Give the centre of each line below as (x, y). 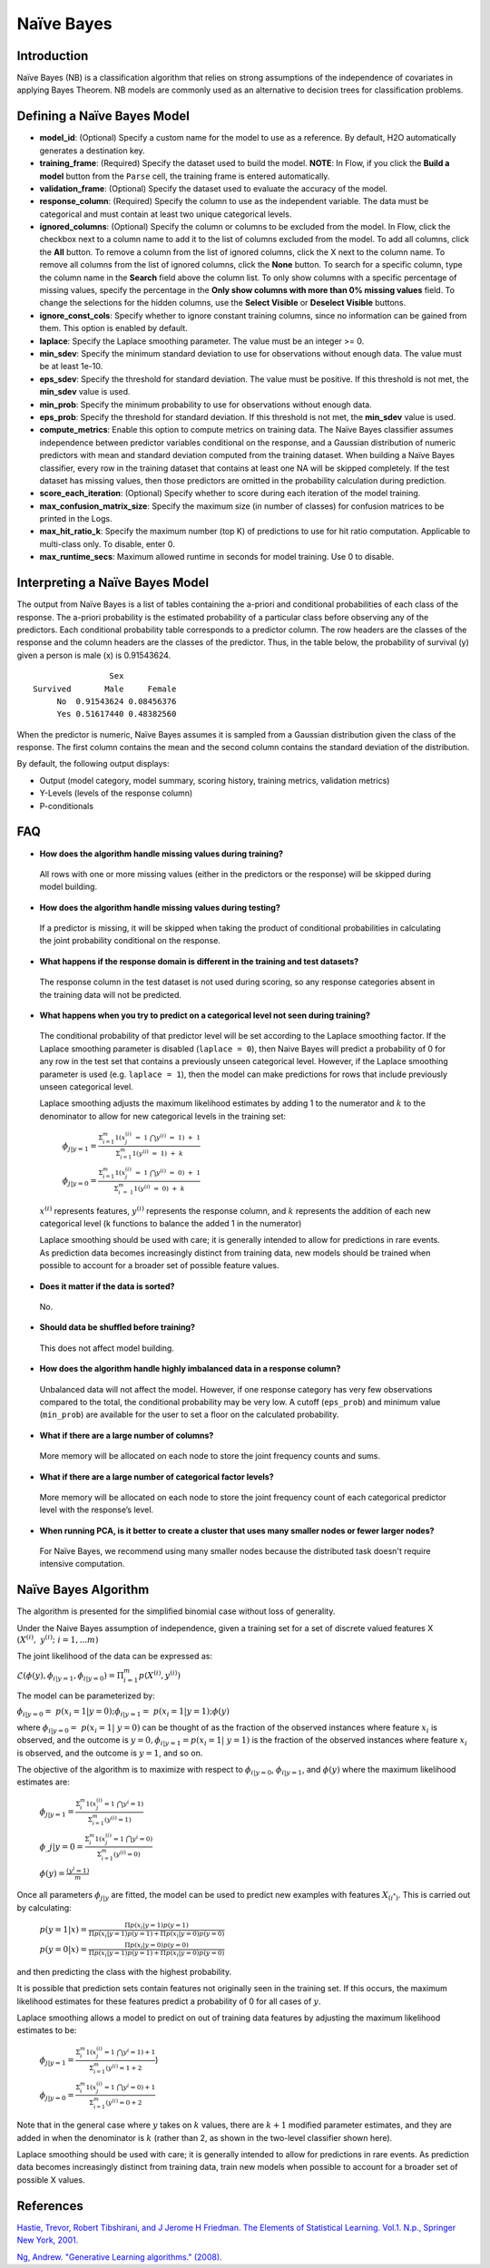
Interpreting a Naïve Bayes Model (113, 583)
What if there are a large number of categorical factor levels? (157, 1476)
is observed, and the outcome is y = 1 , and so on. (110, 1753)
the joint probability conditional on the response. (130, 941)
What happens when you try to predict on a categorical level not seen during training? (205, 1015)
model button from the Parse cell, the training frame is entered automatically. (185, 176)
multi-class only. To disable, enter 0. (108, 543)
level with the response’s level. (97, 1510)
